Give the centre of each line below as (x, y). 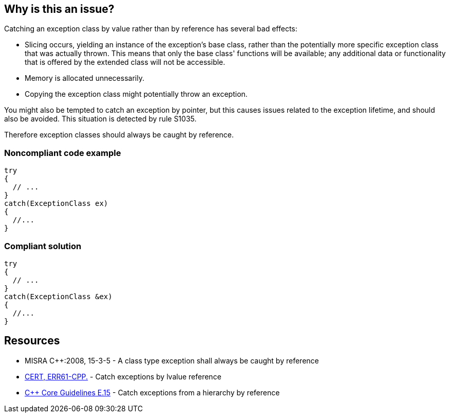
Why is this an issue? (59, 9)
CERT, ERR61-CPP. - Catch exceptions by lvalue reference (123, 376)
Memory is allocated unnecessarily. (85, 78)
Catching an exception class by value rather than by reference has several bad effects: (151, 29)
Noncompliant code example (63, 153)
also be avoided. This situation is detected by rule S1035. (100, 119)
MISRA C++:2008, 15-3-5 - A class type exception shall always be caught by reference (172, 360)
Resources (32, 341)
